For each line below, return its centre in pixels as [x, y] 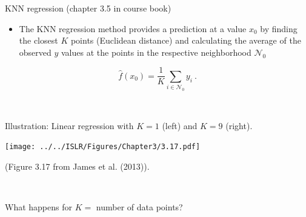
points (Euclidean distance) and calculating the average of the [186, 40]
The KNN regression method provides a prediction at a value [133, 28]
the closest [38, 40]
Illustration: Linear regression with [69, 125]
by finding [279, 28]
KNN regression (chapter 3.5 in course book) [88, 8]
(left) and [180, 125]
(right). [239, 125]
